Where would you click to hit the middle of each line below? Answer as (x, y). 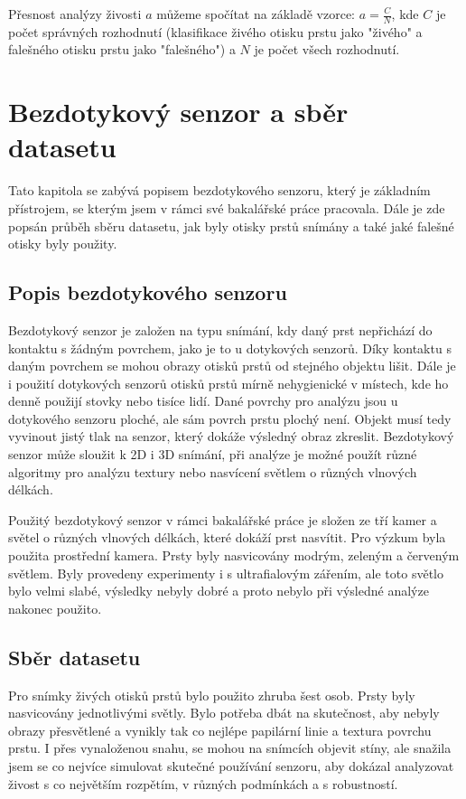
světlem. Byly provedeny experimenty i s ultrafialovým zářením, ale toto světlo (226, 573)
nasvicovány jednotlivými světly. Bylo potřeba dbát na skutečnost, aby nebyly (224, 713)
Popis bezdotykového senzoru (148, 292)
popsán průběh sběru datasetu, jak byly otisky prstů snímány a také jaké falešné (231, 226)
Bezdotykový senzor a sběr (178, 112)
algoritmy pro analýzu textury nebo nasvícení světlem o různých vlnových (213, 471)
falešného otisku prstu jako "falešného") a (122, 49)
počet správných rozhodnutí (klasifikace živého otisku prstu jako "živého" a (215, 31)
